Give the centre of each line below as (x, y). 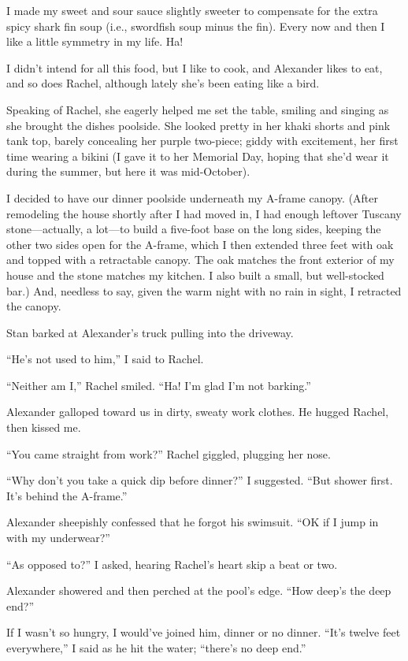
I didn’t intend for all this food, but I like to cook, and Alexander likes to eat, (195, 67)
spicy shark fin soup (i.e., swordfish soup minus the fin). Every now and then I (196, 26)
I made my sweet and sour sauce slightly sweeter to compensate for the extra (192, 10)
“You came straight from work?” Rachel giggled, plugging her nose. (169, 453)
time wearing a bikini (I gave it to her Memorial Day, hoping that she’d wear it (198, 156)
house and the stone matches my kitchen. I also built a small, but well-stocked (195, 275)
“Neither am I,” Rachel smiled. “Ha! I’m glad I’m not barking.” (159, 385)
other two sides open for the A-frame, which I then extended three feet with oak (200, 244)
